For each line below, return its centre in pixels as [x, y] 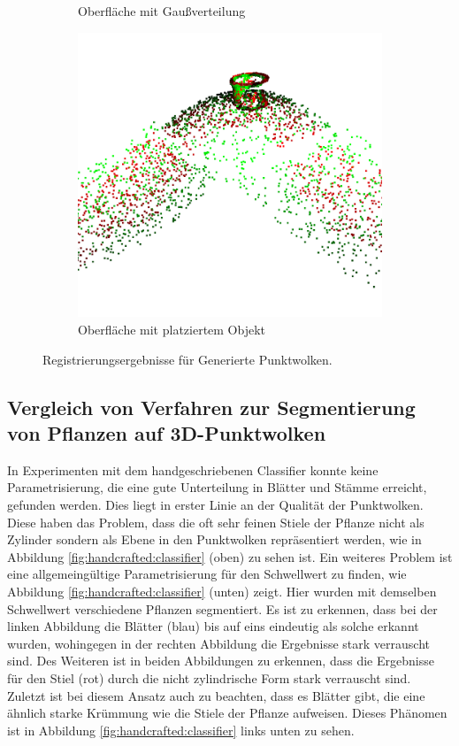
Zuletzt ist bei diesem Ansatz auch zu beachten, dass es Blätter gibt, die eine [216, 695]
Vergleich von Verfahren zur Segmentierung [211, 407]
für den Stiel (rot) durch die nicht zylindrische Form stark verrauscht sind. [209, 677]
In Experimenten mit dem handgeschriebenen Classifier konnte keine [193, 469]
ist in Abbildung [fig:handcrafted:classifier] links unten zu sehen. [181, 730]
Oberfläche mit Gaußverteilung [162, 11]
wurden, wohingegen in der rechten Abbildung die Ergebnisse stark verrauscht [218, 643]
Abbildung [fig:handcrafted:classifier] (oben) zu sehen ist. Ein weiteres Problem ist [230, 556]
